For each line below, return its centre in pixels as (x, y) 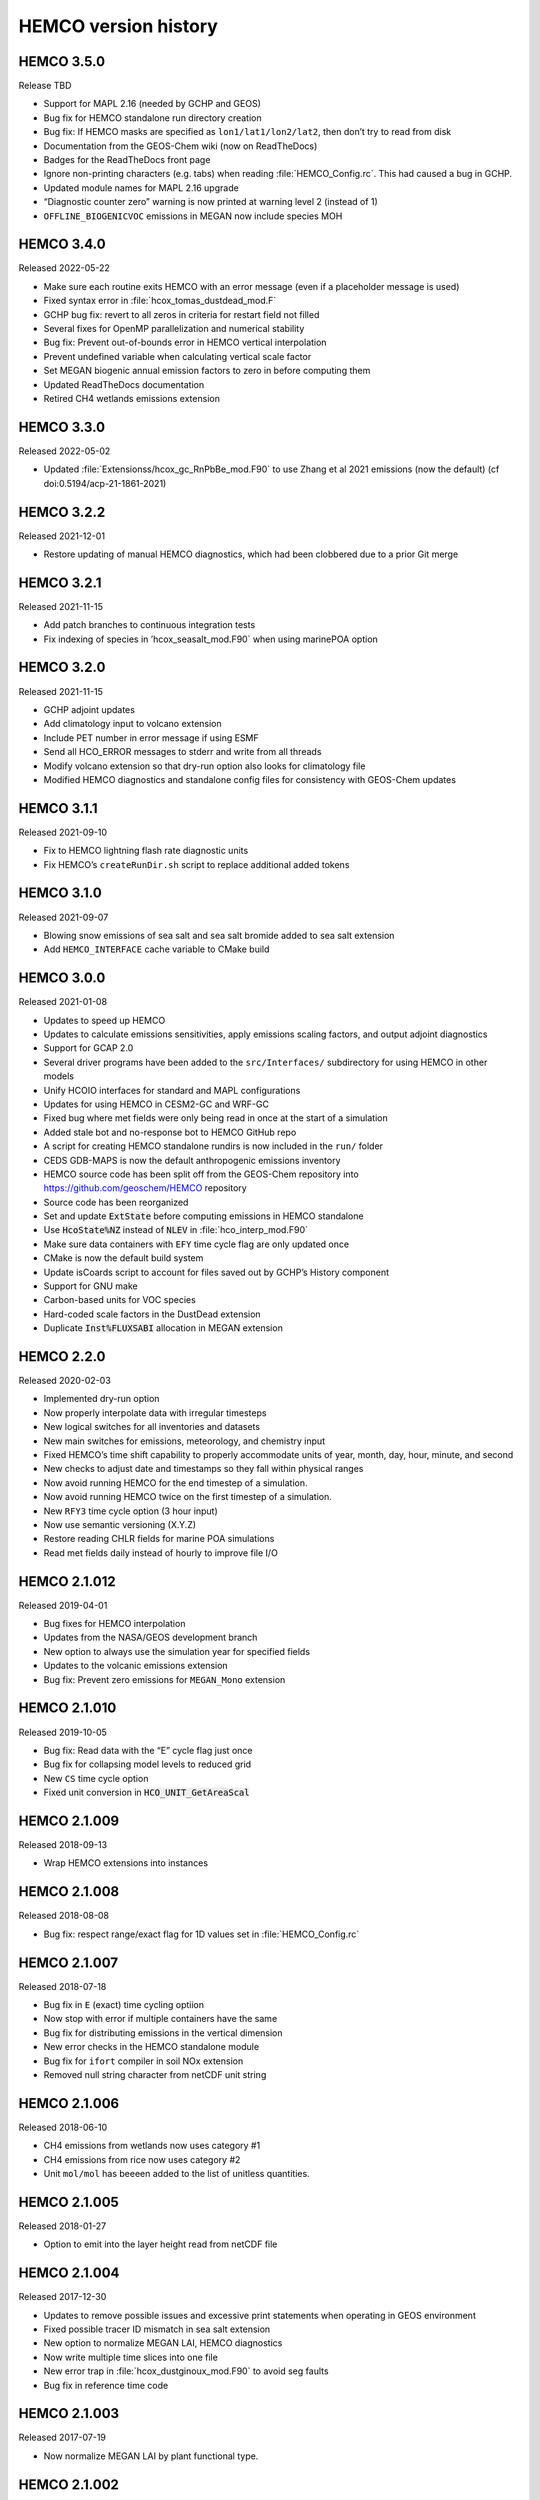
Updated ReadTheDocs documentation (124, 384)
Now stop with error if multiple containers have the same (160, 2019)
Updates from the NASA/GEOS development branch (150, 1637)
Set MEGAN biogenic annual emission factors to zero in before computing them (207, 371)
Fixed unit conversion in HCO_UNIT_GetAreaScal (146, 1792)
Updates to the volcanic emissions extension (136, 1666)
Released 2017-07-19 (62, 2437)
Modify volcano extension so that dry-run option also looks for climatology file (204, 766)
